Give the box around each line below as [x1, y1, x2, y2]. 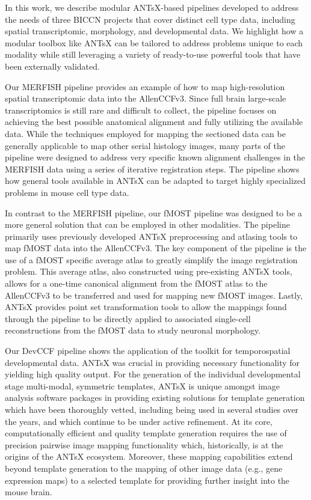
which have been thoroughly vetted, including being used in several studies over [5, 403, 299, 415]
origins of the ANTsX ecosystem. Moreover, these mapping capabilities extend [5, 450, 293, 463]
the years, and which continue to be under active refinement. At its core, [5, 415, 273, 427]
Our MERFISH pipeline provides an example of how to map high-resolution [5, 80, 285, 93]
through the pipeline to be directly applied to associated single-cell [5, 312, 251, 325]
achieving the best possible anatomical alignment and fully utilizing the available [5, 115, 303, 128]
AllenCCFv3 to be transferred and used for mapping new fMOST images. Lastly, [5, 288, 303, 301]
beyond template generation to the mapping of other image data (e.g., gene [5, 462, 283, 474]
